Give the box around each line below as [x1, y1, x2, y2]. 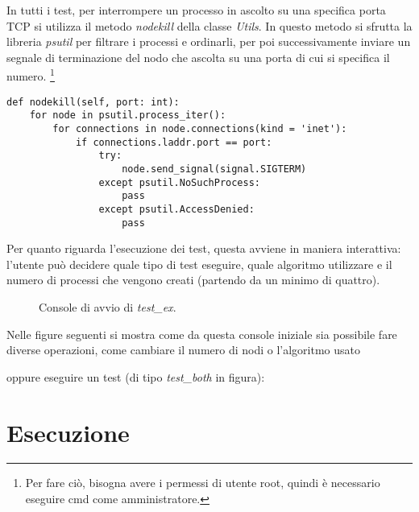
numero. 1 [6, 65, 55, 85]
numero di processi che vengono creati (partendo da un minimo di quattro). [6, 271, 380, 288]
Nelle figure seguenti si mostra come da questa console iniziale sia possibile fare [6, 325, 397, 342]
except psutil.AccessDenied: [98, 203, 255, 215]
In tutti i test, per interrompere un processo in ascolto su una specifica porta [6, 2, 386, 18]
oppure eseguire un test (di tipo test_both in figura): [6, 368, 265, 385]
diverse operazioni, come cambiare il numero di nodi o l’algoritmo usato [6, 341, 361, 358]
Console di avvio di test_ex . [39, 298, 176, 315]
